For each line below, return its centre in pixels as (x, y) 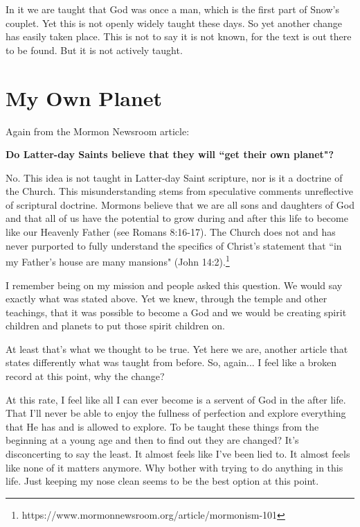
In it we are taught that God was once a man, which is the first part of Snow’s (172, 9)
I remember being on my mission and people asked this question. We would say (174, 285)
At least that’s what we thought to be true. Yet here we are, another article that (177, 348)
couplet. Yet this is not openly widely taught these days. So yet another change (174, 23)
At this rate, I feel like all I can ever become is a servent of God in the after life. (176, 399)
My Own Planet (84, 97)
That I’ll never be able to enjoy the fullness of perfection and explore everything (176, 413)
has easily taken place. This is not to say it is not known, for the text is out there (179, 36)
